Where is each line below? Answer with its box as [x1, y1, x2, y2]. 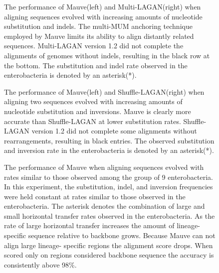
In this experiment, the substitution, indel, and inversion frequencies [4, 181, 213, 192]
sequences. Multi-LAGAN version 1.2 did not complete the [4, 40, 184, 51]
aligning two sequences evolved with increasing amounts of [4, 96, 183, 107]
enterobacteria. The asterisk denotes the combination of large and [4, 201, 205, 211]
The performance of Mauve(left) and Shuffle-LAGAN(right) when [4, 86, 205, 97]
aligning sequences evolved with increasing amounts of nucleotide [4, 11, 203, 21]
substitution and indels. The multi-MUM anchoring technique [4, 21, 193, 31]
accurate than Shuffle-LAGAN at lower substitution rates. [4, 116, 181, 126]
